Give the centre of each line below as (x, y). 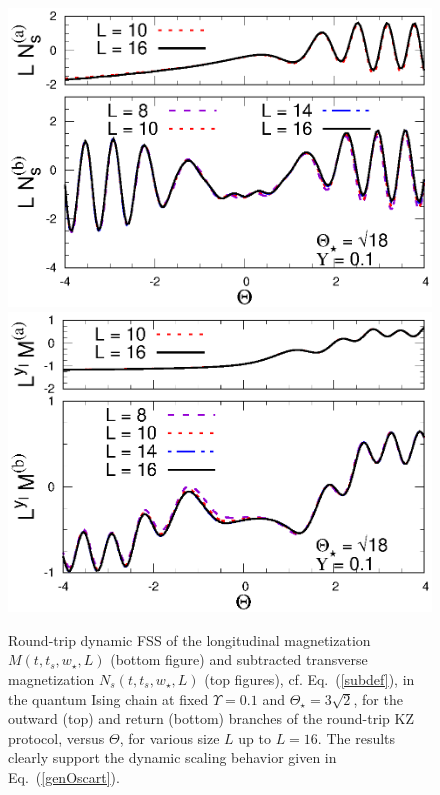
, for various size (169, 737)
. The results (356, 737)
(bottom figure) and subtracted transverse (239, 659)
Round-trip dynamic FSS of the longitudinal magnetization (189, 639)
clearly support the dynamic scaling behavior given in (172, 757)
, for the (378, 698)
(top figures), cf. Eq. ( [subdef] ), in (309, 679)
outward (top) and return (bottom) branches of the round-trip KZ (211, 718)
